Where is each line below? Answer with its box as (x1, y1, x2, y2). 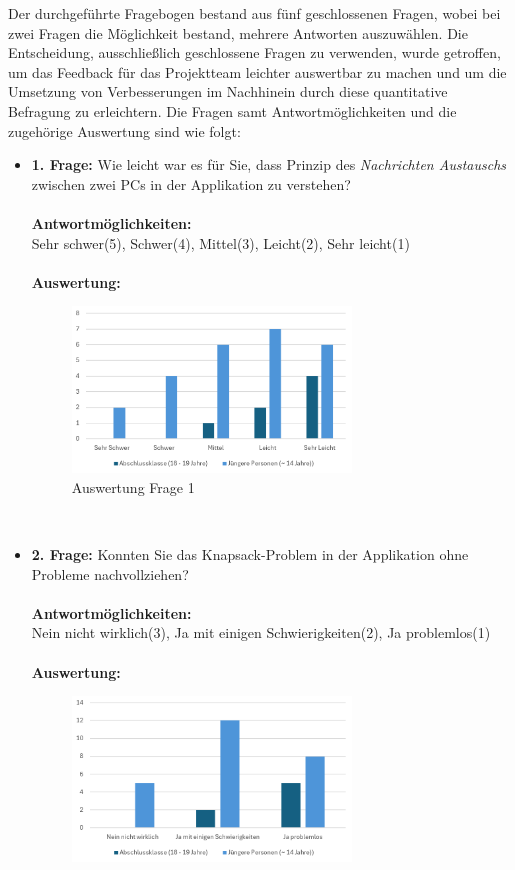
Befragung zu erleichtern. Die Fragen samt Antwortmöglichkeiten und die (8, 100, 457, 121)
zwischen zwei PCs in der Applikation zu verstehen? (31, 173, 351, 194)
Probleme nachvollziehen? (31, 563, 189, 584)
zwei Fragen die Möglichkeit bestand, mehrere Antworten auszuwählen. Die (8, 22, 468, 43)
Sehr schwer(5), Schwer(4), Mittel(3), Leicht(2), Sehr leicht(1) (31, 232, 410, 253)
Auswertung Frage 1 (71, 476, 195, 497)
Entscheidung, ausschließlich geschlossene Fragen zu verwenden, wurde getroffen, (8, 42, 501, 63)
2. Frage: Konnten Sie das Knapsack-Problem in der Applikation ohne (31, 544, 469, 565)
